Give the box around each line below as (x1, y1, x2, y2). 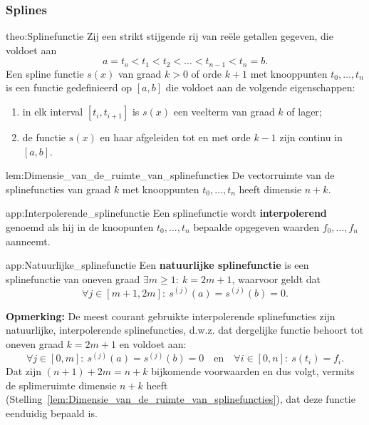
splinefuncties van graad (6, 181, 111, 196)
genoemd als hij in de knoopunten (6, 220, 154, 235)
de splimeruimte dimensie (6, 377, 117, 392)
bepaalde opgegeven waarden (193, 220, 319, 235)
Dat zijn (6, 364, 41, 379)
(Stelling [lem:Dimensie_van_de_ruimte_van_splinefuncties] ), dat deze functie (6, 391, 355, 406)
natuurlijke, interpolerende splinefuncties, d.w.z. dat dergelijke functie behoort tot (6, 322, 364, 337)
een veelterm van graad (173, 104, 275, 119)
